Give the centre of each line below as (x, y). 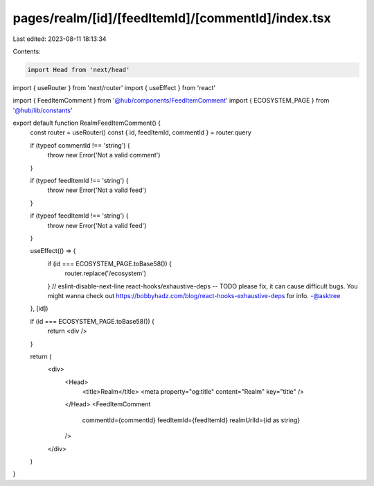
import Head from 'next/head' (79, 70)
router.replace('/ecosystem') (106, 273)
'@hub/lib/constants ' (43, 110)
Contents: (27, 51)
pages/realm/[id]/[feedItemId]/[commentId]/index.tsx (172, 18)
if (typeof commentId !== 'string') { (80, 145)
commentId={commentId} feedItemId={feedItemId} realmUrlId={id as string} (191, 420)
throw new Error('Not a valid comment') (104, 155)
